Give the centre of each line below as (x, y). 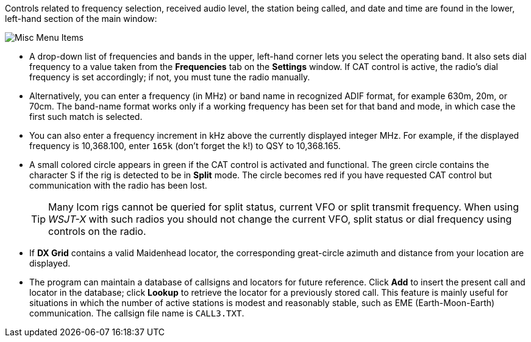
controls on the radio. (97, 231)
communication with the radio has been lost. (118, 185)
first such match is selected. (86, 117)
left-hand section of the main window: (81, 19)
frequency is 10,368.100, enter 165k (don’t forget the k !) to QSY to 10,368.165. (185, 146)
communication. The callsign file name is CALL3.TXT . (137, 313)
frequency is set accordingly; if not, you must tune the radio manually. (170, 77)
